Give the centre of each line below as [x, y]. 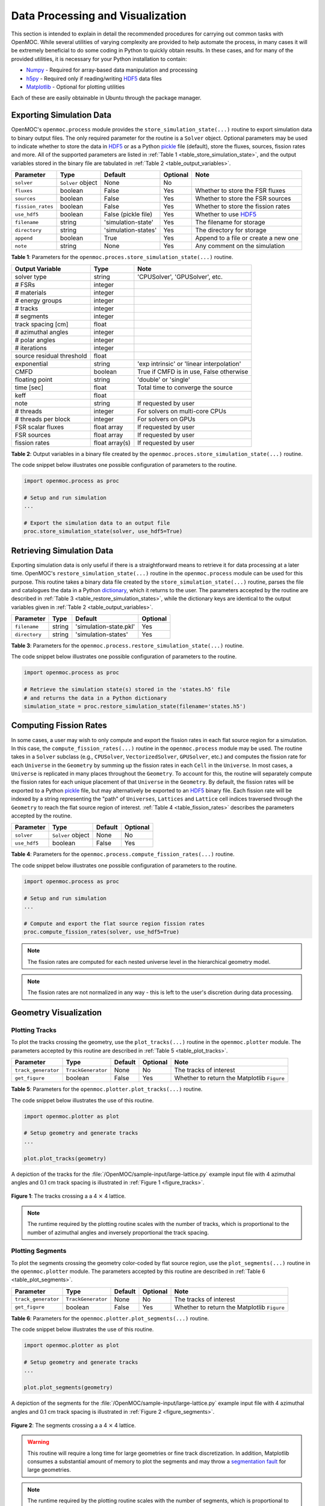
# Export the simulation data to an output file [97, 523]
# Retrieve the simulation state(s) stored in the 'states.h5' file [127, 689]
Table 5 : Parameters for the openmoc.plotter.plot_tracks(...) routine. [107, 1089]
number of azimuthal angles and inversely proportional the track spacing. [118, 1233]
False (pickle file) [128, 214]
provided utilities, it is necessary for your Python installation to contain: [99, 59]
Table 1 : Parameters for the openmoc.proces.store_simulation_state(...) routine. [122, 257]
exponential [31, 363]
